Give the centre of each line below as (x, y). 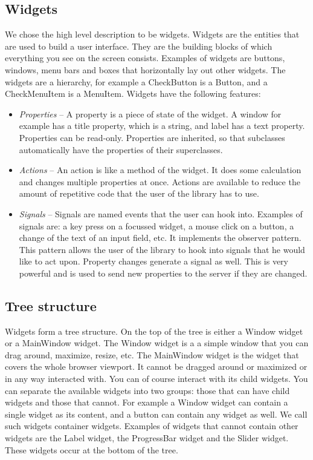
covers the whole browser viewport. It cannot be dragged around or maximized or (156, 366)
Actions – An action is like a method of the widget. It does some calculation (160, 170)
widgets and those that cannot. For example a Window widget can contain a (147, 402)
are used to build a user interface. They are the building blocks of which (139, 46)
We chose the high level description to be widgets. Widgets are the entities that (152, 34)
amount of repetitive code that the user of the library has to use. (139, 193)
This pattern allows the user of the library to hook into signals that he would (162, 249)
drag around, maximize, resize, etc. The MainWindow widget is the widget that (152, 354)
